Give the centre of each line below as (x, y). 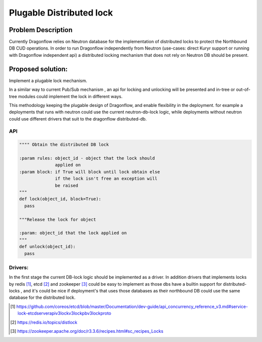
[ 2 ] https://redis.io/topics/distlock (44, 322)
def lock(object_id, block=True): (60, 199)
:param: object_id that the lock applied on (73, 233)
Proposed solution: (38, 69)
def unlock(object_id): (48, 247)
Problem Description (41, 30)
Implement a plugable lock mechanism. (48, 81)
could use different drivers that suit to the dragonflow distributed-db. (78, 119)
